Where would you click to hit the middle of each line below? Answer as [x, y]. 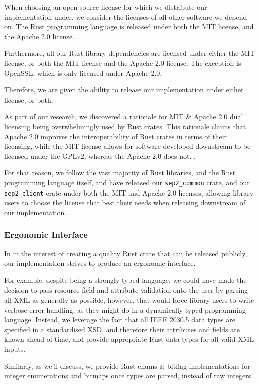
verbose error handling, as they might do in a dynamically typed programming [125, 309]
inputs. [15, 349]
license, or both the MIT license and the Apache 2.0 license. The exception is [123, 63]
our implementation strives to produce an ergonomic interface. [100, 263]
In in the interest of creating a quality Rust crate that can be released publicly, [126, 253]
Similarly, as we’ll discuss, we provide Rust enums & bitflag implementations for [127, 366]
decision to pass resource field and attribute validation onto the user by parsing [126, 290]
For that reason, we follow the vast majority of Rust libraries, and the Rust [120, 173]
